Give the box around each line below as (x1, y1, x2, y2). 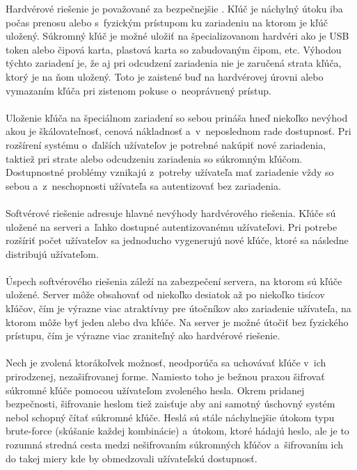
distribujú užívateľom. (6, 246, 99, 261)
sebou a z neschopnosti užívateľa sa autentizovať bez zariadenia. (6, 178, 281, 193)
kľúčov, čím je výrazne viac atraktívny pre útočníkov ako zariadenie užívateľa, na (6, 301, 351, 316)
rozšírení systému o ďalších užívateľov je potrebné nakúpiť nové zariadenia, (6, 137, 326, 152)
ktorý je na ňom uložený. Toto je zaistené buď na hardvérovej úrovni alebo (6, 69, 324, 83)
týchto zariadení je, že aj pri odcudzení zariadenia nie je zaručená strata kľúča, (6, 56, 342, 70)
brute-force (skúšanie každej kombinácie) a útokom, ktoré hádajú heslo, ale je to (6, 423, 349, 438)
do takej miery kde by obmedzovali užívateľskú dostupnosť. (6, 451, 257, 465)
